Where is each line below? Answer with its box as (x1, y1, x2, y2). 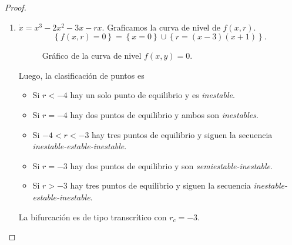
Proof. (5, 1, 26, 13)
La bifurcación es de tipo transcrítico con (18, 210, 167, 223)
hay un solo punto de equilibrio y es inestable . (70, 89, 235, 101)
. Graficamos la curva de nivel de (102, 21, 220, 33)
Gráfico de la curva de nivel (42, 49, 142, 62)
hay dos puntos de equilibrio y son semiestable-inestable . (70, 159, 273, 172)
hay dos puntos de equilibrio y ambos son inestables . (70, 108, 259, 120)
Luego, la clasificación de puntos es (18, 69, 145, 81)
